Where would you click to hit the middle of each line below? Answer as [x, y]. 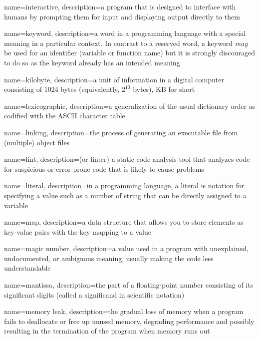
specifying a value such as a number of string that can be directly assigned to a [125, 195]
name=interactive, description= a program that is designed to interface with [120, 6]
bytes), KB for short [164, 89]
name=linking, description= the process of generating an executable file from [121, 132]
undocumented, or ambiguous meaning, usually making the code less [109, 258]
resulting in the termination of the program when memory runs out [107, 331]
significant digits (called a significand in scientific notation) [94, 294]
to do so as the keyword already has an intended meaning [92, 62]
